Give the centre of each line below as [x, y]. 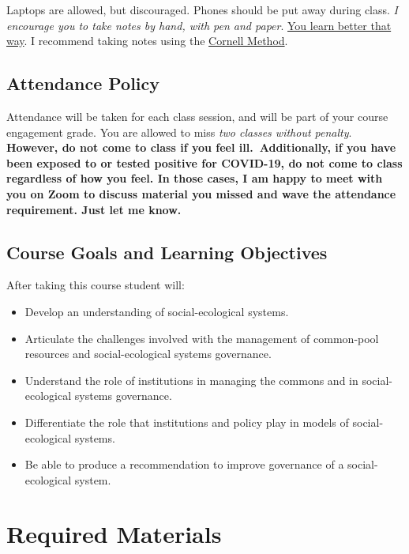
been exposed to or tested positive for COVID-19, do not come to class [204, 162]
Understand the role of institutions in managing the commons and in [191, 380]
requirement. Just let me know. [94, 209]
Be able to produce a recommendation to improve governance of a [184, 464]
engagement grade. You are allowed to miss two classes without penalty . [179, 132]
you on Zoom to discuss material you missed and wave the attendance [201, 193]
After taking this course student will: [96, 285]
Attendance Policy [83, 83]
